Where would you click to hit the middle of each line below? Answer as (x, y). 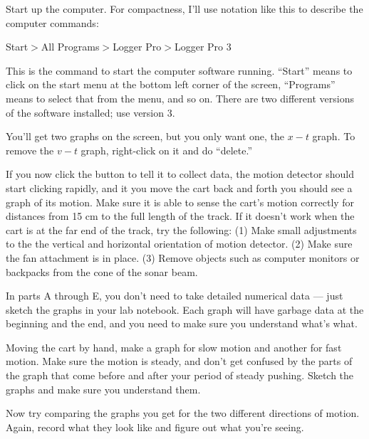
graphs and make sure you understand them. (103, 389)
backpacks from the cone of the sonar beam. (102, 271)
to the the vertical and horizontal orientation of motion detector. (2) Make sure (179, 244)
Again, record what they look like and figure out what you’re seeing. (155, 427)
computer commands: (52, 22)
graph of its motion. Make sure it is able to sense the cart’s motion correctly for (180, 202)
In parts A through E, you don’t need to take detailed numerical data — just (175, 296)
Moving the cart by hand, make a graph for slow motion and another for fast (174, 347)
